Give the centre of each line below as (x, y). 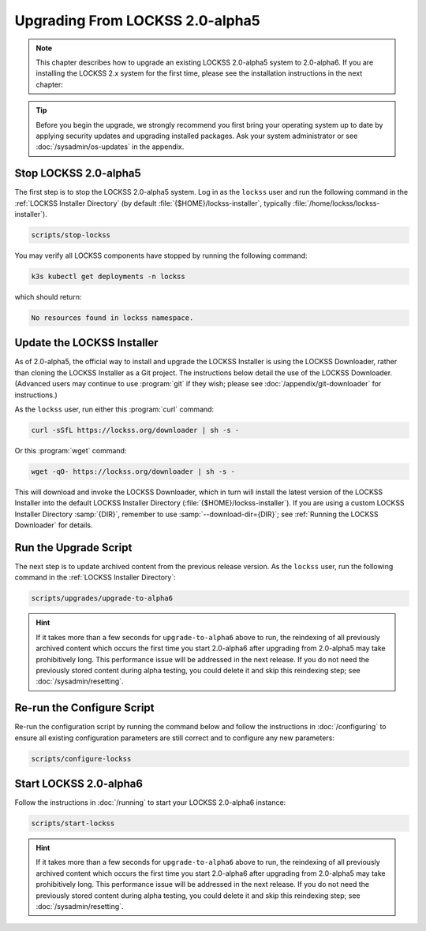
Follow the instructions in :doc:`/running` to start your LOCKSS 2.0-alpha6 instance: (150, 803)
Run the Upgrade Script (73, 547)
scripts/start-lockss (73, 823)
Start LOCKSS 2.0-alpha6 (79, 783)
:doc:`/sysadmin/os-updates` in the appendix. (110, 147)
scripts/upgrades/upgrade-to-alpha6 (102, 598)
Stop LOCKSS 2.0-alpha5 (78, 173)
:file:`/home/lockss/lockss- (336, 203)
